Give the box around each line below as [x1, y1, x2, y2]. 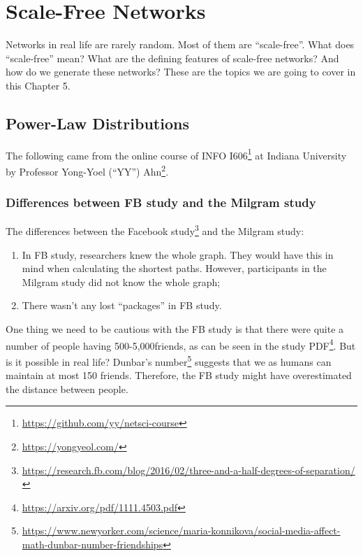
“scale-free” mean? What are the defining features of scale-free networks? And [6, 50, 339, 65]
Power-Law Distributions [6, 112, 189, 134]
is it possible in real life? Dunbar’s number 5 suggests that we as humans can [6, 352, 332, 369]
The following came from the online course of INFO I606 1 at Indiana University [6, 145, 347, 162]
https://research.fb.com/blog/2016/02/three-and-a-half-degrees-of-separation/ [22, 462, 355, 477]
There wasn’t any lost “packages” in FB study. [22, 298, 222, 313]
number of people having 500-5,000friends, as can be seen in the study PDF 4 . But [6, 336, 356, 352]
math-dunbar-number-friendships [22, 536, 163, 551]
